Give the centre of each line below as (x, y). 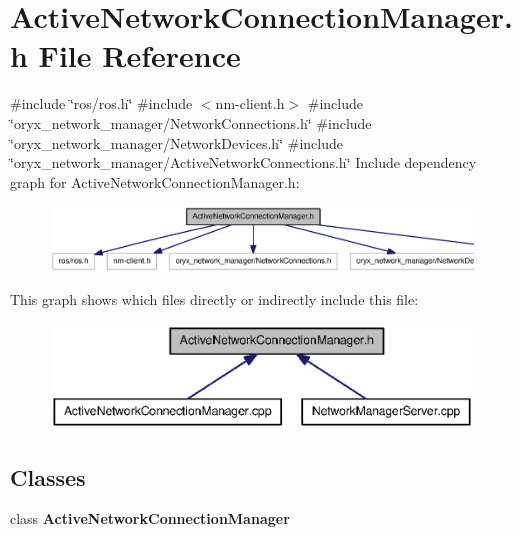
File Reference (139, 55)
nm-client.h (250, 103)
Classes (48, 476)
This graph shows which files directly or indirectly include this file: (214, 299)
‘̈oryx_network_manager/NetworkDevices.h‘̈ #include (176, 142)
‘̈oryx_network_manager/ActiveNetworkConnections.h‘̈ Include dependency (243, 162)
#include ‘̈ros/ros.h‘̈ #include (101, 103)
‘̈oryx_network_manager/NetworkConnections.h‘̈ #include (191, 122)
